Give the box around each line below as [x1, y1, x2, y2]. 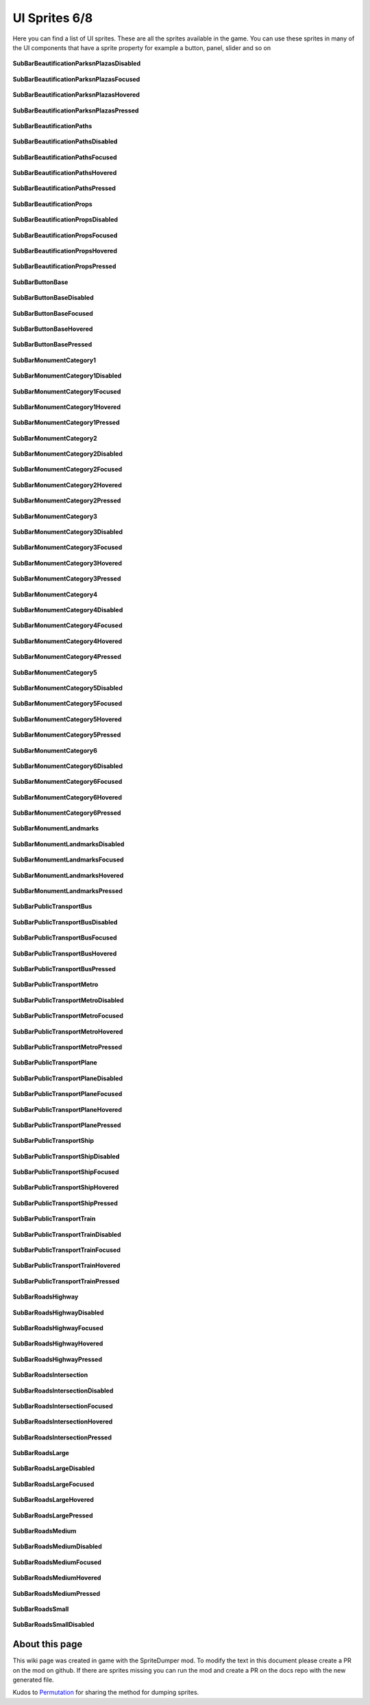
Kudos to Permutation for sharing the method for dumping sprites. [12, 1689, 199, 1697]
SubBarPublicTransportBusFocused [12, 933, 117, 942]
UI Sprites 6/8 [12, 10, 93, 25]
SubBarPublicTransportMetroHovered [12, 1027, 123, 1036]
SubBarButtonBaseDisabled [12, 294, 94, 302]
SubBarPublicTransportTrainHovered [12, 1262, 121, 1270]
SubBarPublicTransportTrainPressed [12, 1277, 120, 1285]
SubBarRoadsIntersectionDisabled [12, 1387, 114, 1395]
